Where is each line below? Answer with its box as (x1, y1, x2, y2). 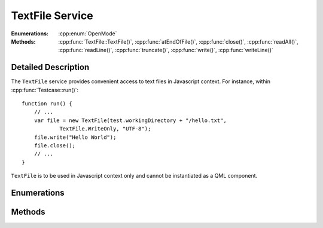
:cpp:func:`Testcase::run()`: (11, 86, 79, 93)
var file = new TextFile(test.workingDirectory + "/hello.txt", (33, 117, 227, 124)
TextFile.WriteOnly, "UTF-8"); (59, 126, 151, 132)
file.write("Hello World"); (33, 133, 117, 141)
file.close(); (33, 142, 76, 149)
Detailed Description (11, 62, 90, 72)
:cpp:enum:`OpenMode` (58, 30, 117, 37)
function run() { (22, 101, 72, 107)
